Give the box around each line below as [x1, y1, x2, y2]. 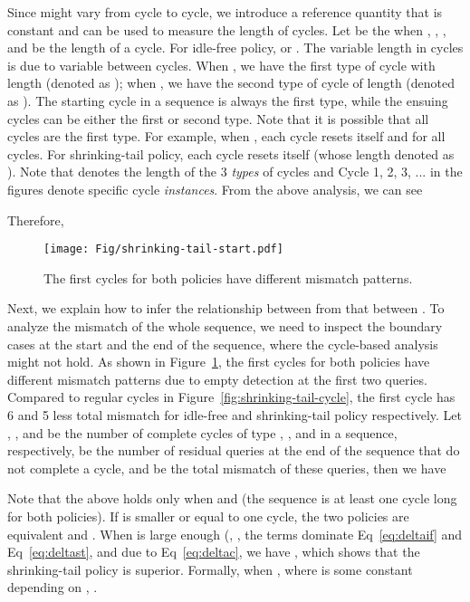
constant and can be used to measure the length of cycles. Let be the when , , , [7, 20, 446, 39]
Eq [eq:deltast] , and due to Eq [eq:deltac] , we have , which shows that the [7, 542, 420, 561]
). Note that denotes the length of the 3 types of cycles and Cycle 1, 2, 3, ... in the [7, 162, 463, 181]
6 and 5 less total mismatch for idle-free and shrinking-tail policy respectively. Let [7, 405, 463, 424]
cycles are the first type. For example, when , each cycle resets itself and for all [7, 127, 446, 146]
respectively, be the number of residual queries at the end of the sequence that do [7, 441, 460, 460]
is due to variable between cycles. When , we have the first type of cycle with [7, 55, 436, 74]
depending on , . [7, 578, 98, 597]
